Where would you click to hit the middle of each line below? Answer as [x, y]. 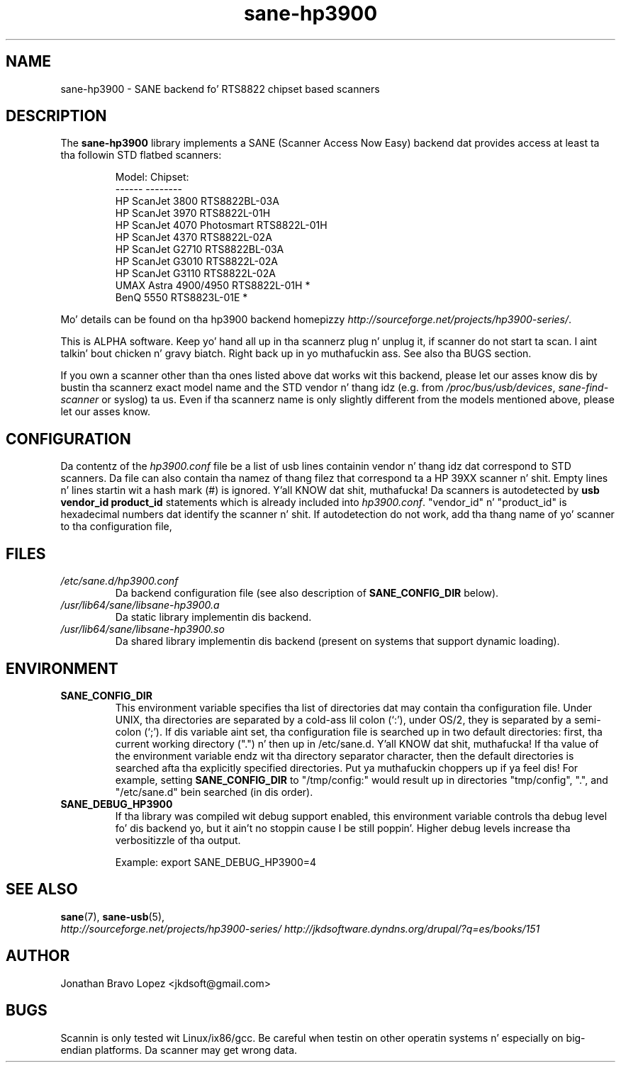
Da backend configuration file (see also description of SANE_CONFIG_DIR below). [307, 593]
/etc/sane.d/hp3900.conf [119, 581]
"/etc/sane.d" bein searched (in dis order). [214, 792]
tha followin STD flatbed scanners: [141, 155]
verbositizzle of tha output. [178, 840]
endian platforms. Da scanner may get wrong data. [179, 1050]
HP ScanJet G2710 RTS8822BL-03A [200, 249]
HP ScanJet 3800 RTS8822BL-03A [197, 201]
